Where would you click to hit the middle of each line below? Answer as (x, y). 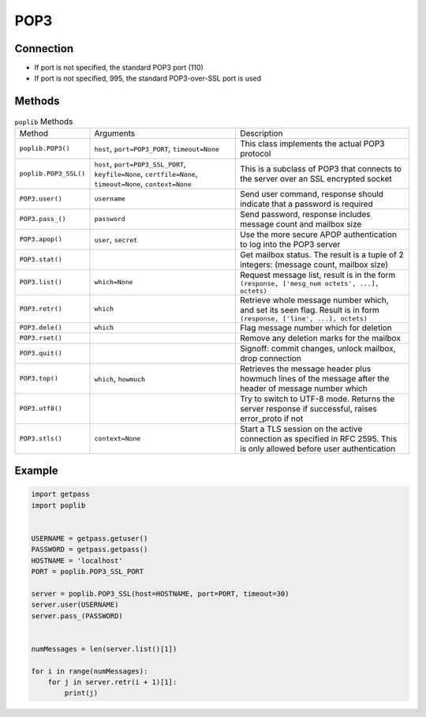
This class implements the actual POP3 (312, 144)
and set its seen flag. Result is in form (309, 310)
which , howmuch (120, 378)
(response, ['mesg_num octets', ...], (309, 283)
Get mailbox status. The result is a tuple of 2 (321, 254)
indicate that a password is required (306, 204)
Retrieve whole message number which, (314, 300)
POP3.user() (41, 199)
